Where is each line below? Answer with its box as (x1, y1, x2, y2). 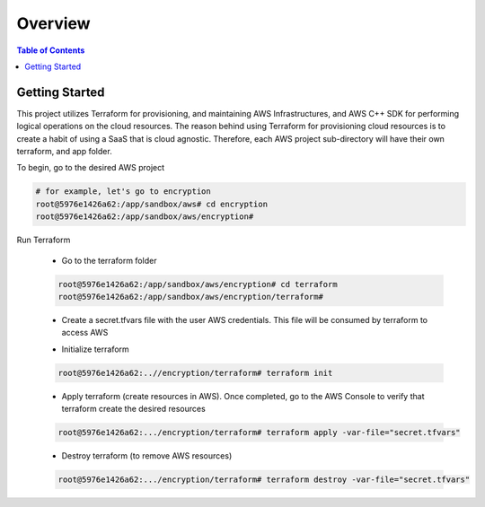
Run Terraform (16, 234, 71, 246)
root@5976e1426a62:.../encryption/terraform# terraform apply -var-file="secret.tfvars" (57, 427, 462, 438)
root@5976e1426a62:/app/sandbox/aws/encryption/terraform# (57, 292, 323, 302)
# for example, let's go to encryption (35, 187, 211, 197)
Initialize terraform (61, 344, 129, 354)
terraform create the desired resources (61, 404, 206, 415)
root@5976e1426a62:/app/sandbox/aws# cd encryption (35, 198, 269, 209)
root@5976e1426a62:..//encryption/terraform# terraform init (57, 368, 333, 378)
